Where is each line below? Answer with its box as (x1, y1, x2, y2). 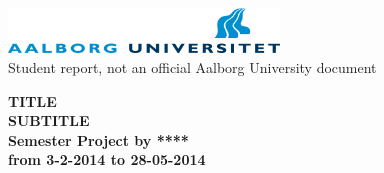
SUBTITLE (8, 110, 90, 131)
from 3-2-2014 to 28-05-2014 (8, 149, 206, 170)
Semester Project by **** (8, 129, 189, 150)
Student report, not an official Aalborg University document (8, 56, 377, 77)
